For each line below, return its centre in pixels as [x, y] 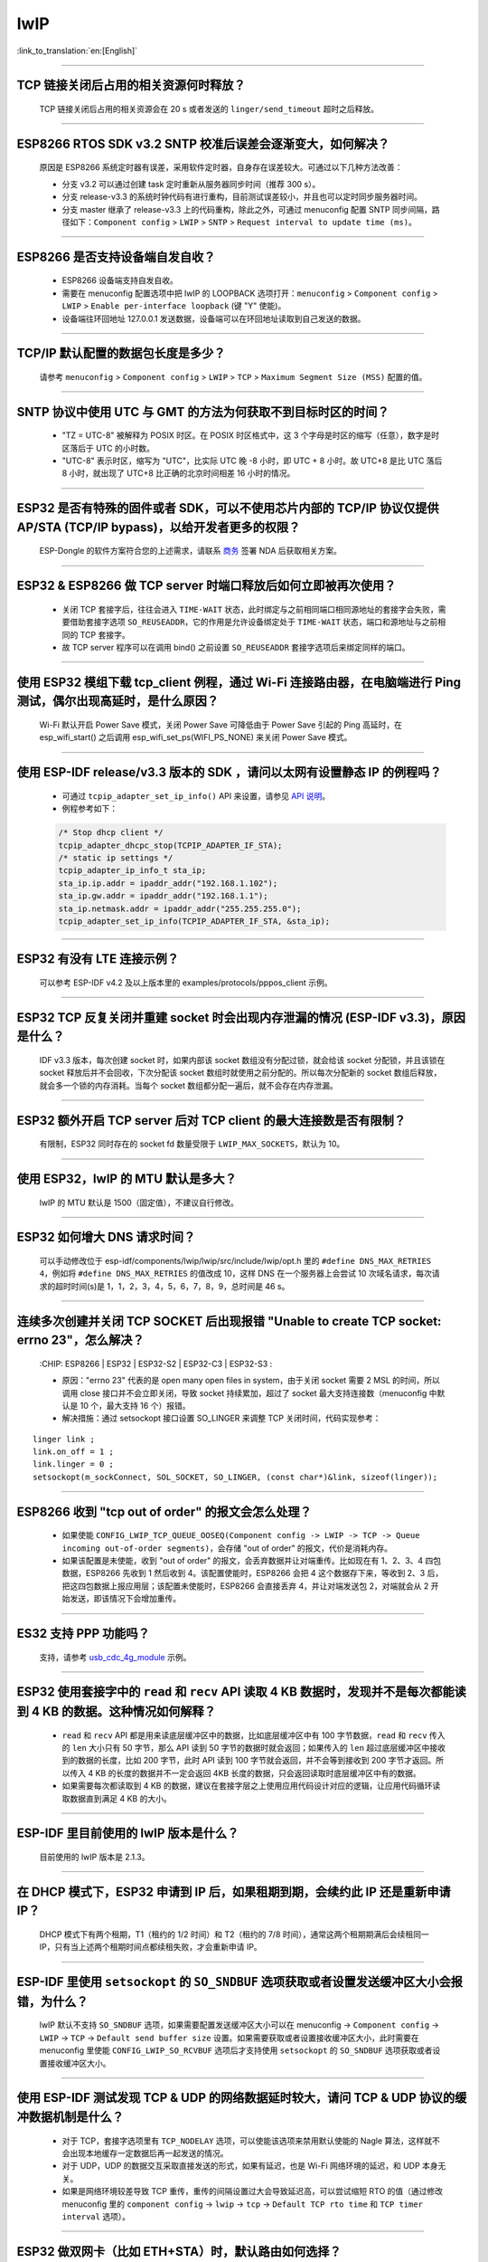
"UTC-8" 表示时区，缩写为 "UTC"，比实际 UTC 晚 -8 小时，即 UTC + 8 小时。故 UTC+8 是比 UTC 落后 [252, 461]
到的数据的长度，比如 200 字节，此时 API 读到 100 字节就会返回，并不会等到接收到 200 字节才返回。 [249, 1761]
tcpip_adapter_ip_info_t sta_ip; [132, 870]
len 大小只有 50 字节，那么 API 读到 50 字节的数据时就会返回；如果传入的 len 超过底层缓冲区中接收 [259, 1748]
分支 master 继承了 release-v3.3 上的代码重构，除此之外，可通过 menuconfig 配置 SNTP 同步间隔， [247, 209]
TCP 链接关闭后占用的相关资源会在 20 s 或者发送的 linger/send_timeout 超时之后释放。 [209, 109]
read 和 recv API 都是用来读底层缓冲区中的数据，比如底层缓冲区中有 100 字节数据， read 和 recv [245, 1735]
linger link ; [64, 1439]
